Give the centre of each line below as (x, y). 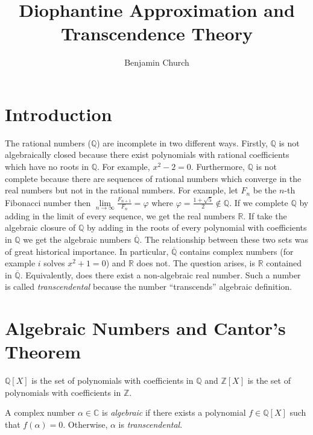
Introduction (58, 114)
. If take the (265, 215)
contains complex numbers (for (237, 251)
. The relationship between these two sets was (224, 239)
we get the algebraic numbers (77, 239)
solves (54, 263)
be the (265, 190)
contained (284, 263)
